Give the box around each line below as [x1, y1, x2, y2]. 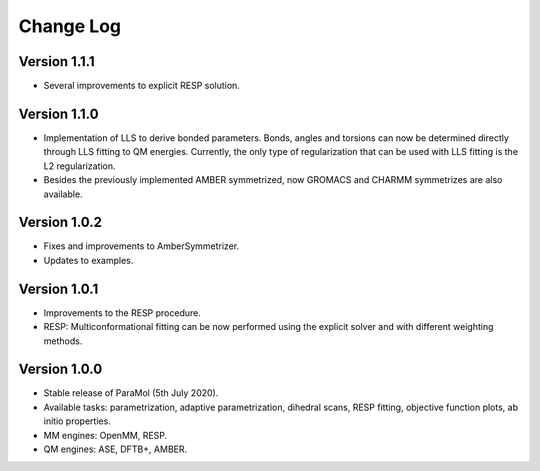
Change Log [18, 15, 122, 37]
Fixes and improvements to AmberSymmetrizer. [43, 240, 240, 252]
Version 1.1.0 [18, 105, 99, 122]
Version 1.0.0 [18, 361, 103, 378]
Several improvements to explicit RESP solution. [43, 80, 240, 92]
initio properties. [43, 415, 112, 427]
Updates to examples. [43, 254, 134, 266]
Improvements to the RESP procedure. [43, 306, 202, 319]
